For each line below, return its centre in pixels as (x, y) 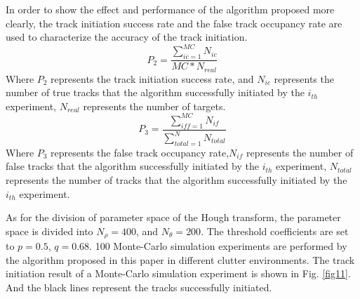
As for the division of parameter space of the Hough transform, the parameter (173, 217)
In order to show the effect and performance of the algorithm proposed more (170, 9)
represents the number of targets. (154, 106)
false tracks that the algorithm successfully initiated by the (132, 166)
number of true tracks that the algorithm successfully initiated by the (155, 92)
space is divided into (49, 231)
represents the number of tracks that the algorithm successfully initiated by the (176, 180)
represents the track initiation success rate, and (152, 78)
